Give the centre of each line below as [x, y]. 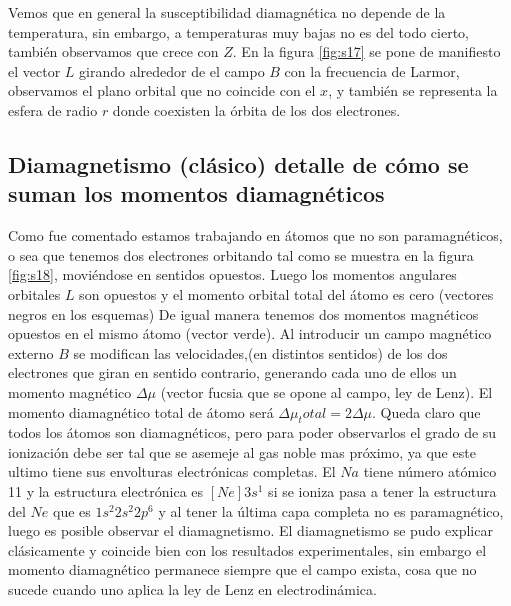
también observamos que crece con [113, 51]
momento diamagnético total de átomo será [141, 411]
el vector [34, 70]
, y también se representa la [413, 90]
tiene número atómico [430, 471]
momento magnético [70, 391]
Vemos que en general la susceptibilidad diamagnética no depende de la [227, 12]
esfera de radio [53, 109]
